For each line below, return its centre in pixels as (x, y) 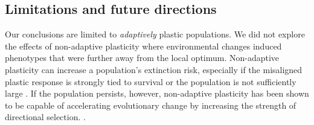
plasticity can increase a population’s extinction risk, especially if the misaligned (154, 69)
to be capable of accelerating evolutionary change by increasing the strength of (151, 105)
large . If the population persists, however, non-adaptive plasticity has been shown (157, 93)
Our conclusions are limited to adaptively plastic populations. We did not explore (155, 34)
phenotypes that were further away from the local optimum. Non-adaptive (142, 58)
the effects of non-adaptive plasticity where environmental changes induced (143, 46)
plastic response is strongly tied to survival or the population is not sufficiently (151, 81)
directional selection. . (45, 117)
